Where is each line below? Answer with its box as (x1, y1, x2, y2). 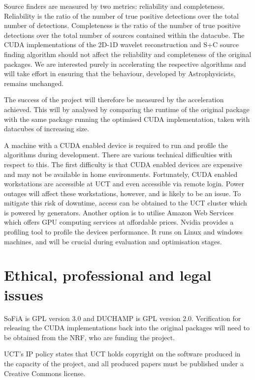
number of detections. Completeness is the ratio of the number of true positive (4, 20, 241, 30)
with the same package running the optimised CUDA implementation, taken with (4, 114, 250, 124)
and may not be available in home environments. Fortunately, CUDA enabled (4, 169, 238, 179)
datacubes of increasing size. (4, 123, 89, 134)
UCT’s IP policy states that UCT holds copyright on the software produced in (4, 349, 241, 359)
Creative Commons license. (4, 368, 86, 378)
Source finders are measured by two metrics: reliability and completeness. (4, 1, 225, 11)
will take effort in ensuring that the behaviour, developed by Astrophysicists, (4, 68, 236, 79)
